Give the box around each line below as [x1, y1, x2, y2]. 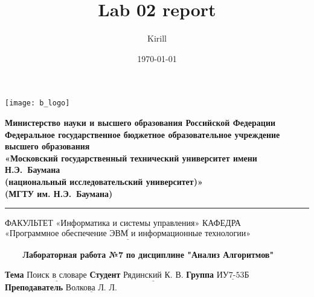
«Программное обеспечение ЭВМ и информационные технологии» [5, 230, 251, 239]
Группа [186, 268, 214, 281]
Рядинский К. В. [123, 271, 184, 280]
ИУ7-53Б [216, 271, 249, 280]
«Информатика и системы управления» [56, 219, 200, 228]
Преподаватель [5, 281, 63, 293]
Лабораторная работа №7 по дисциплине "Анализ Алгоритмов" [22, 248, 274, 260]
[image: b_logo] [5, 99, 70, 108]
